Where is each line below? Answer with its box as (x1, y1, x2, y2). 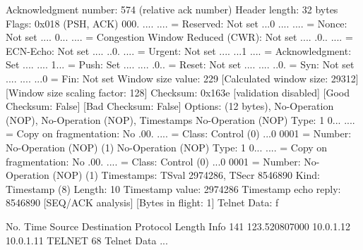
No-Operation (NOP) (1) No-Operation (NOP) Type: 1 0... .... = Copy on (6, 139, 328, 154)
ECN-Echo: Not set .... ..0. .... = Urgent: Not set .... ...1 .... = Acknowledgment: (6, 43, 352, 58)
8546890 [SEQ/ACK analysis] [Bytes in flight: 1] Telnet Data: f (6, 195, 279, 210)
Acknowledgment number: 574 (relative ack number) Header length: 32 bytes (6, 2, 338, 16)
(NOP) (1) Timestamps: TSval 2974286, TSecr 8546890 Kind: (52, 168, 320, 182)
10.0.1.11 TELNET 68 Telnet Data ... (6, 232, 168, 247)
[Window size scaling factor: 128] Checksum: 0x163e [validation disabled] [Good (6, 85, 350, 99)
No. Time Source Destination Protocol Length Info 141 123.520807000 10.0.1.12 (6, 218, 351, 233)
